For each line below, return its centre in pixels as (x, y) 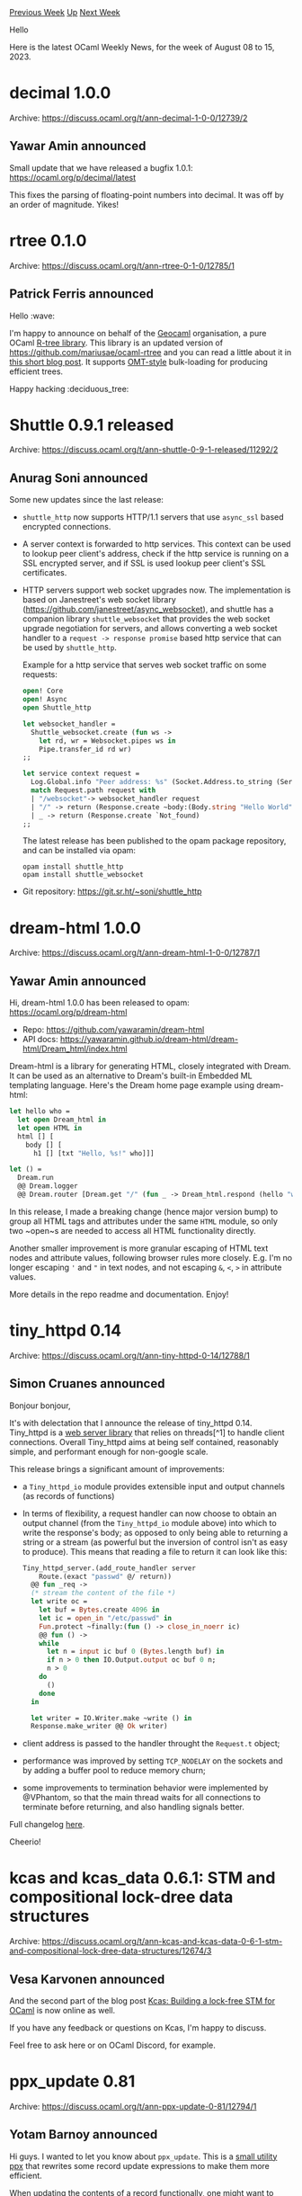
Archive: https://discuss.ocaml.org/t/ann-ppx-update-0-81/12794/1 (133, 2106)
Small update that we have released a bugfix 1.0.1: (101, 167)
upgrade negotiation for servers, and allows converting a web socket (150, 629)
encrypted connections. (67, 527)
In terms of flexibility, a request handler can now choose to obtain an (149, 1513)
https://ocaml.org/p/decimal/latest (73, 177)
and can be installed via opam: (79, 851)
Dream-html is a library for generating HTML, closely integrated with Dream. (151, 1067)
